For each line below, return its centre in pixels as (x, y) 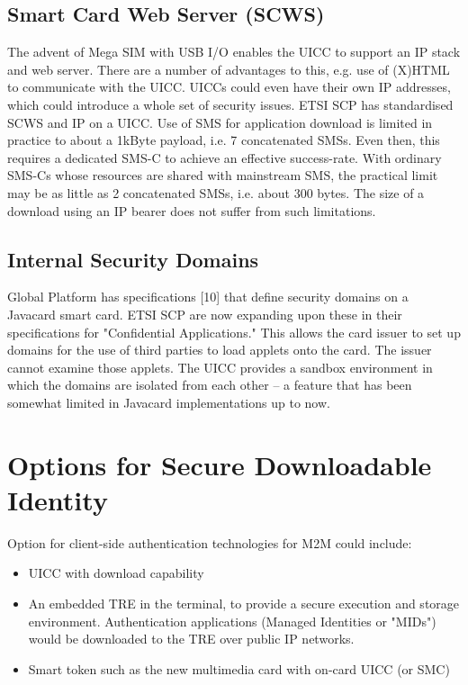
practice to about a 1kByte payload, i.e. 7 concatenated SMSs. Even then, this (224, 140)
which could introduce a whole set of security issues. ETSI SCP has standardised (230, 104)
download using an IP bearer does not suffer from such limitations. (192, 210)
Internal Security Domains (133, 259)
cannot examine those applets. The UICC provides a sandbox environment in (220, 367)
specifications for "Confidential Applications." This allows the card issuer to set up (234, 332)
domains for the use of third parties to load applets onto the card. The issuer (220, 350)
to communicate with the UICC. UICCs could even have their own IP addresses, (229, 87)
